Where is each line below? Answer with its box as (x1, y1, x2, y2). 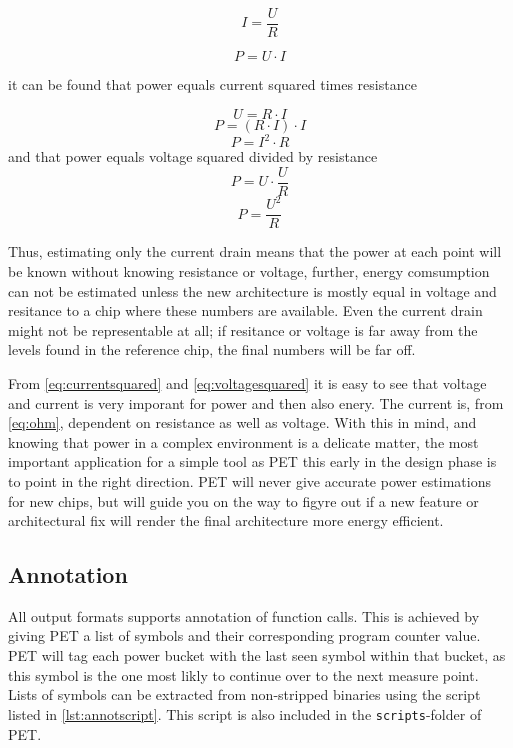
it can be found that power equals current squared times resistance (8, 74, 417, 95)
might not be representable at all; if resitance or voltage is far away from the (8, 319, 478, 340)
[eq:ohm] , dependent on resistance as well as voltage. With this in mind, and (8, 412, 477, 433)
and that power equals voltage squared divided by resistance (8, 146, 378, 167)
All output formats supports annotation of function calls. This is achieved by (8, 605, 480, 626)
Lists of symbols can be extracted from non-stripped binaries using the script (8, 684, 481, 705)
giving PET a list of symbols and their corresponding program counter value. (8, 625, 481, 646)
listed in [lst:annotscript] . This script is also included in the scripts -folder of (8, 703, 482, 724)
